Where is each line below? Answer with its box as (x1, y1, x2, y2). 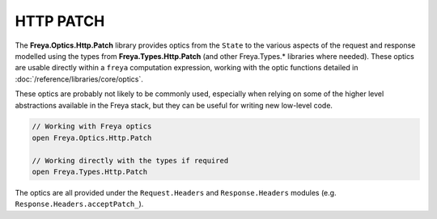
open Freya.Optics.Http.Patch (32, 133, 152, 142)
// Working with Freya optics (32, 122, 152, 131)
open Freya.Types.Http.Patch (32, 167, 148, 177)
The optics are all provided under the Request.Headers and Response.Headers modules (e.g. (15, 188, 337, 198)
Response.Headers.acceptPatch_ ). (15, 199, 144, 209)
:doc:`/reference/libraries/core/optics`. (15, 74, 143, 84)
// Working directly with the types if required (32, 156, 229, 165)
